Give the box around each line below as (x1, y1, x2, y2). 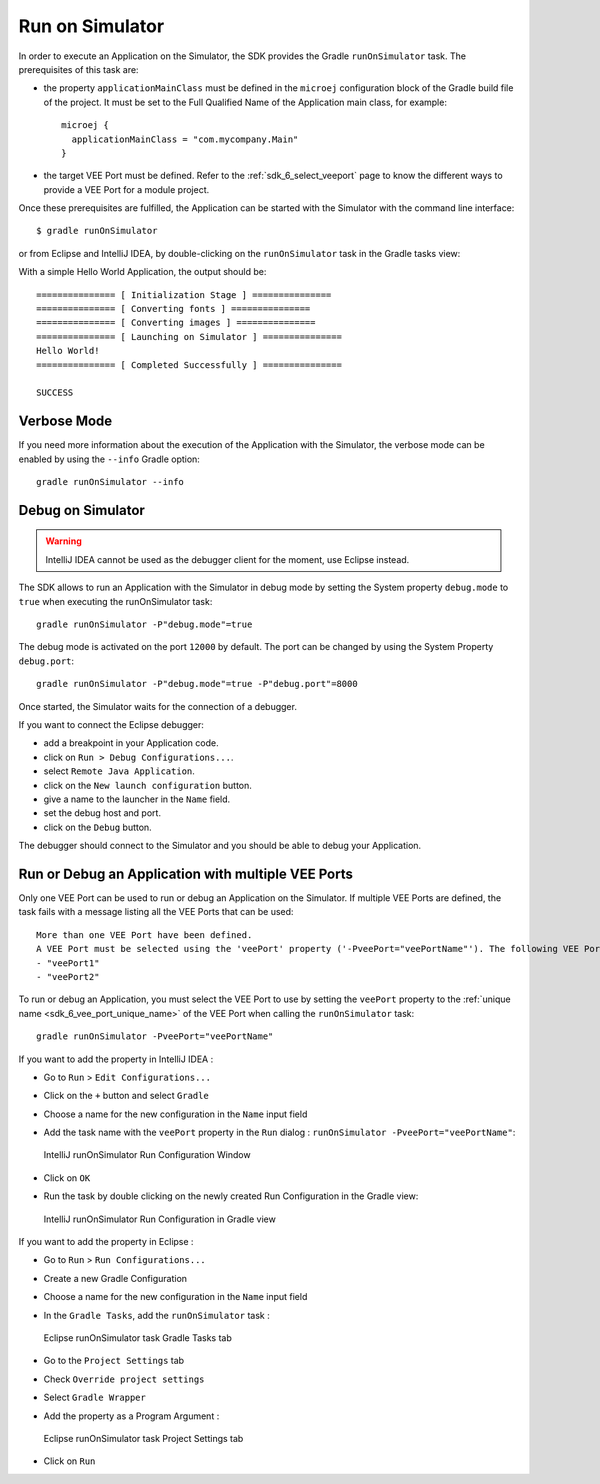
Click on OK (43, 1171, 91, 1184)
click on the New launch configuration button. (43, 779, 252, 791)
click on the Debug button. (43, 821, 152, 833)
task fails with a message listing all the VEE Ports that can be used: (18, 906, 294, 918)
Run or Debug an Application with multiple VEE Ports (18, 865, 354, 882)
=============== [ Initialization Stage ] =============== (36, 289, 332, 300)
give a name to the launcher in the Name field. (43, 793, 231, 805)
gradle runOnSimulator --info (36, 476, 185, 488)
